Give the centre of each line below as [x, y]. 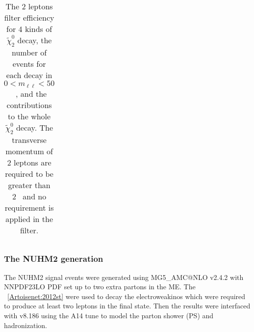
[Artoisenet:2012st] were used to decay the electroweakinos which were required [127, 296]
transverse [29, 140]
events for [29, 64]
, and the [31, 94]
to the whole [29, 116]
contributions [29, 105]
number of [29, 53]
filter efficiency [29, 17]
